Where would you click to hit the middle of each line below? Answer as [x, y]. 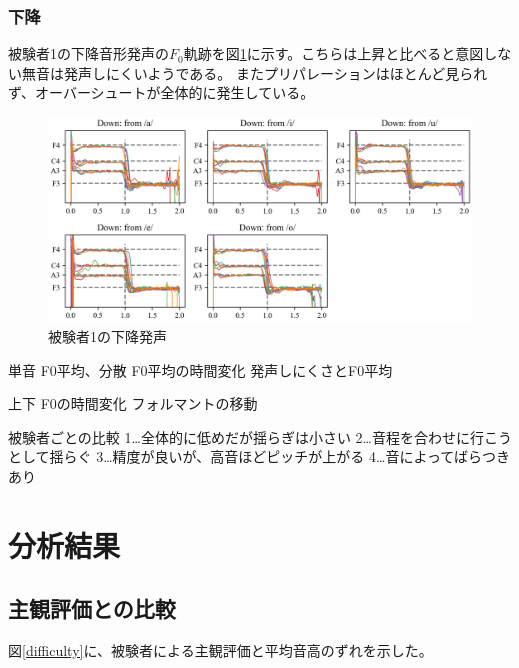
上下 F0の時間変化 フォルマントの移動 [133, 403]
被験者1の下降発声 [107, 335]
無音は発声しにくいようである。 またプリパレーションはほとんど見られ [254, 72]
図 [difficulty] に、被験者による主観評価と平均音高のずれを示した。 [220, 650]
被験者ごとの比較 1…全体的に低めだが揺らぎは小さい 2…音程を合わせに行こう [260, 436]
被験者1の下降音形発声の [88, 53]
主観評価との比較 [92, 608]
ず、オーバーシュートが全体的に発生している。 [161, 92]
